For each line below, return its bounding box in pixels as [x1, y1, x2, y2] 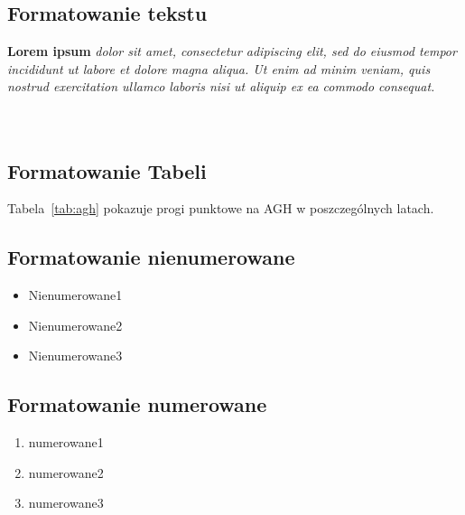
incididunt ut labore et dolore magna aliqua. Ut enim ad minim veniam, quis [7, 59, 431, 78]
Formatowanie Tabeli [7, 156, 207, 184]
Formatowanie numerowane [7, 390, 267, 418]
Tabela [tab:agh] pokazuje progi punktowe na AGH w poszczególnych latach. [7, 199, 434, 218]
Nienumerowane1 [28, 286, 123, 304]
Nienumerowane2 [28, 315, 123, 334]
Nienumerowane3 [28, 346, 123, 365]
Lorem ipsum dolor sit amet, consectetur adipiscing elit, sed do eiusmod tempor [7, 42, 457, 61]
